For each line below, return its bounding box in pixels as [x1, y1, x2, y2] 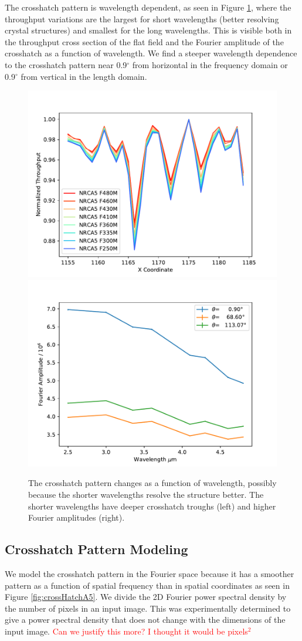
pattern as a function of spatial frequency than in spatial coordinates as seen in [5, 579, 290, 591]
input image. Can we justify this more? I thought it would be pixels [5, 625, 248, 637]
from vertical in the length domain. [21, 70, 147, 82]
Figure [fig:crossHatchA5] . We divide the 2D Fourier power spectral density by [5, 591, 287, 603]
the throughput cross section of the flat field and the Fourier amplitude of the [5, 35, 284, 48]
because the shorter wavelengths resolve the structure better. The [28, 488, 264, 500]
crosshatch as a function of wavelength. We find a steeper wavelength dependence [5, 47, 297, 59]
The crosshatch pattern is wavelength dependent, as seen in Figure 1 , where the [5, 1, 291, 13]
